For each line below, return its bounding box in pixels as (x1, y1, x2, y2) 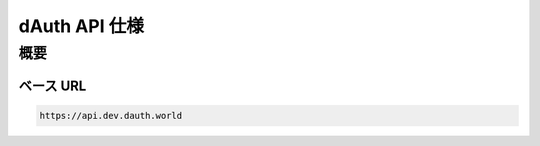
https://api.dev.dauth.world (39, 110, 183, 121)
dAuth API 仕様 (18, 15, 144, 37)
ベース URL (18, 77, 87, 94)
